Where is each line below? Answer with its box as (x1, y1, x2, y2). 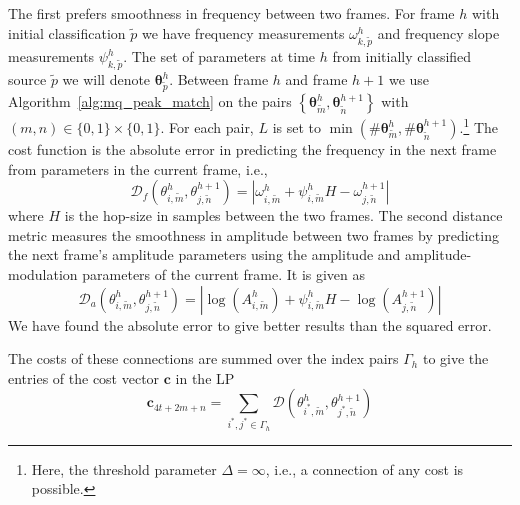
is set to (272, 117, 321, 138)
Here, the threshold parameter (31, 458, 217, 479)
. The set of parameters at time (123, 46, 316, 67)
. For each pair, (160, 117, 254, 138)
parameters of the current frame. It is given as (82, 264, 366, 285)
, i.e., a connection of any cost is (265, 458, 464, 479)
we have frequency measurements (141, 22, 345, 43)
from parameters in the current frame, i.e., (8, 158, 268, 179)
